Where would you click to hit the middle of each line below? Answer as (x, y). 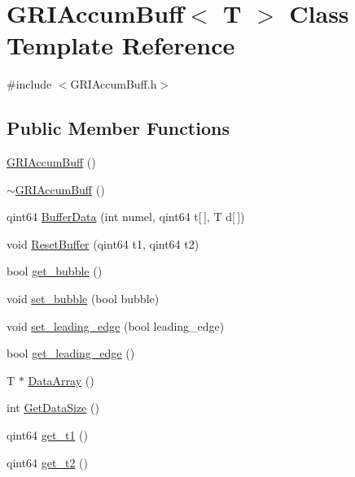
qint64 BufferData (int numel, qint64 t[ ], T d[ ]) (126, 217)
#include (29, 84)
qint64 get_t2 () (47, 462)
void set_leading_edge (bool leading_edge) (116, 325)
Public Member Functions (118, 128)
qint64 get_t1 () (47, 435)
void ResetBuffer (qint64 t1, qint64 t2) (103, 243)
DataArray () (61, 380)
